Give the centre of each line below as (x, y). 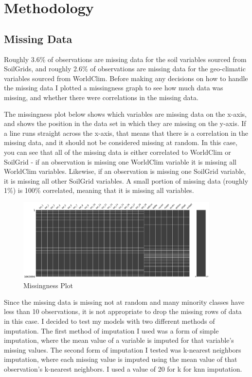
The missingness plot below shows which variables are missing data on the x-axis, (125, 114)
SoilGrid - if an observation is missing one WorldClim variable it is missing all (120, 161)
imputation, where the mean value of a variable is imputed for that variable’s (119, 340)
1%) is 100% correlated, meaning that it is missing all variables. (99, 190)
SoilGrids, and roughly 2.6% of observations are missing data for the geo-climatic (125, 69)
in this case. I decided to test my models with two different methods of (109, 321)
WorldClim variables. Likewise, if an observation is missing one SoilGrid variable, (125, 171)
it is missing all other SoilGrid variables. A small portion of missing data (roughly (126, 180)
